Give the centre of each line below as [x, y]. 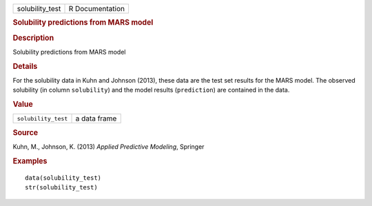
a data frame [96, 119]
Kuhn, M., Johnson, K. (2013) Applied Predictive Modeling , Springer [108, 147]
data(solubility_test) [63, 178]
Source [25, 132]
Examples [30, 161]
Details [25, 66]
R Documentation [97, 9]
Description [33, 38]
